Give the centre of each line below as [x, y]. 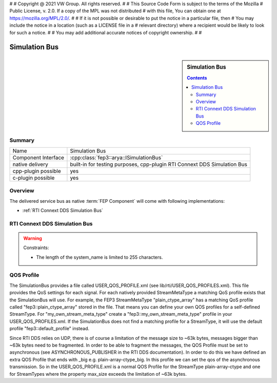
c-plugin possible [34, 178]
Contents [197, 78]
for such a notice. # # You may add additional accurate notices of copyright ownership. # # [106, 32]
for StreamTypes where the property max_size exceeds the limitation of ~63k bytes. [98, 374]
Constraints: [36, 248]
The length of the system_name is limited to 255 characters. [100, 257]
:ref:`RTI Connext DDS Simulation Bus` [63, 210]
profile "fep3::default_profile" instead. [50, 329]
